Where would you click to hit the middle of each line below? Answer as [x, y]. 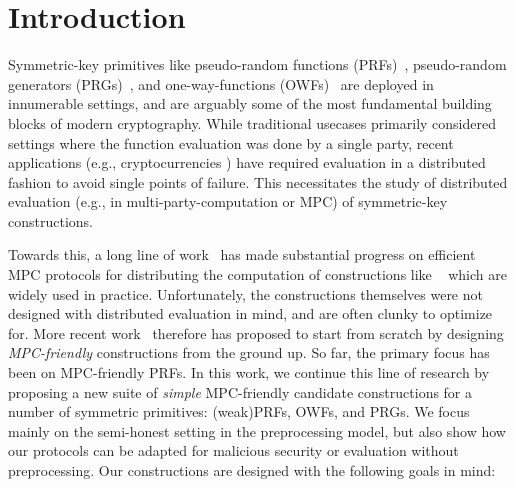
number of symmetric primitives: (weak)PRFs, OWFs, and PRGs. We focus [239, 411]
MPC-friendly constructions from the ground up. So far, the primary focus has [249, 352]
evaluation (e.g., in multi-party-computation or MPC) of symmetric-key [228, 201]
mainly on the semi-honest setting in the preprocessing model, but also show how [257, 430]
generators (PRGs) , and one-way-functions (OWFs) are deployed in [221, 83]
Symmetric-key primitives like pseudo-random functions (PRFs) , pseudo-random [257, 64]
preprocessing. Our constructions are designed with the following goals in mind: [252, 470]
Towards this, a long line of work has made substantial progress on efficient [242, 254]
